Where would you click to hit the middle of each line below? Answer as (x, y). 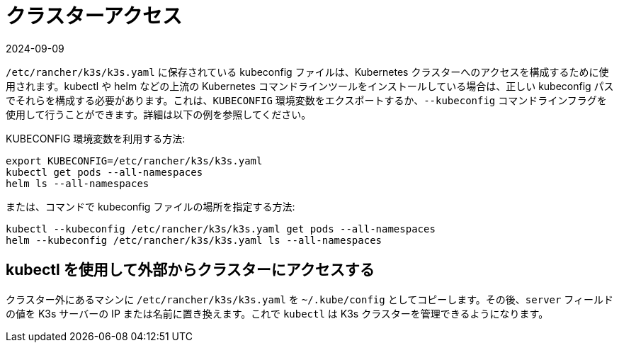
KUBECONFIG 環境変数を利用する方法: (96, 138)
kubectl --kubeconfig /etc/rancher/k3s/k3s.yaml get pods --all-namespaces (221, 229)
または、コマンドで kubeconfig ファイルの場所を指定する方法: (151, 206)
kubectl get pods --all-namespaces (104, 172)
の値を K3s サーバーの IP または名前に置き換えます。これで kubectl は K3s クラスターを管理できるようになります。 (277, 313)
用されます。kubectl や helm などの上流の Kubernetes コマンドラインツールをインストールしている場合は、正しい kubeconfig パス (310, 86)
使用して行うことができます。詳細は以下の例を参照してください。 (159, 114)
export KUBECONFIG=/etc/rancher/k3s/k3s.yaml (134, 161)
